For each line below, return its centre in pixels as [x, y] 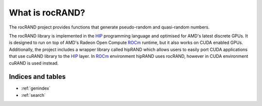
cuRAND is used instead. [34, 63]
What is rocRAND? [47, 13]
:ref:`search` [33, 95]
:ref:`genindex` [36, 88]
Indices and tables [37, 77]
